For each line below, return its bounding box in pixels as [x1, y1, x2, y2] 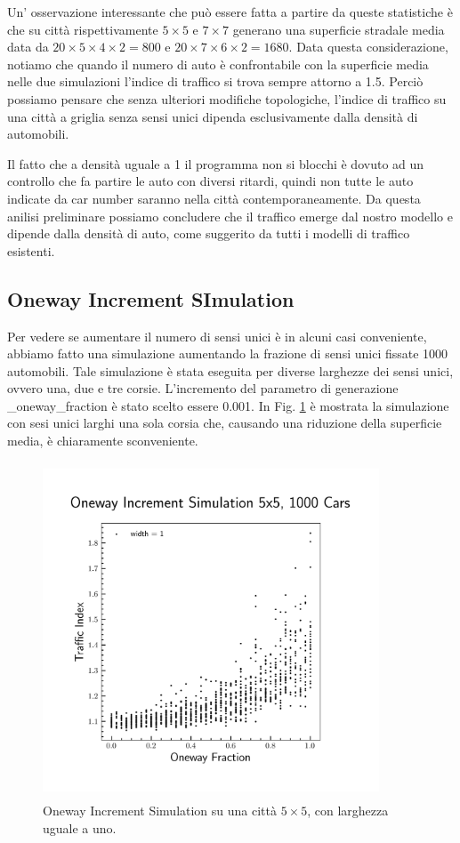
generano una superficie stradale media [232, 20, 445, 38]
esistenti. [7, 241, 55, 260]
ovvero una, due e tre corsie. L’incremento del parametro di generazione [7, 379, 399, 397]
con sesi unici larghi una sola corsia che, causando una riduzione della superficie [7, 413, 442, 432]
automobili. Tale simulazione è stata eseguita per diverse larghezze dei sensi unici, [7, 361, 454, 380]
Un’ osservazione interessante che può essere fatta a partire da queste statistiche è [7, 3, 453, 20]
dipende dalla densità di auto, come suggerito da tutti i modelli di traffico [7, 224, 410, 243]
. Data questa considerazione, [288, 37, 448, 56]
